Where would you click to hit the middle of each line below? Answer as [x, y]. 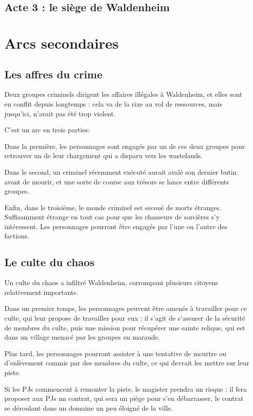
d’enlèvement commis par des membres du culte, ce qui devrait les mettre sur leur [127, 363]
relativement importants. [41, 292]
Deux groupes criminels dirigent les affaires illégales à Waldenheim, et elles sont [123, 94]
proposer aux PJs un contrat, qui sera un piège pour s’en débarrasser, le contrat [124, 398]
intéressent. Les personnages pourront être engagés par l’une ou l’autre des [116, 226]
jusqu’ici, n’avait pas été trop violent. [60, 113]
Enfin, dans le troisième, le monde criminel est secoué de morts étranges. [113, 207]
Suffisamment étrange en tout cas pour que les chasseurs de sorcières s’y [112, 217]
